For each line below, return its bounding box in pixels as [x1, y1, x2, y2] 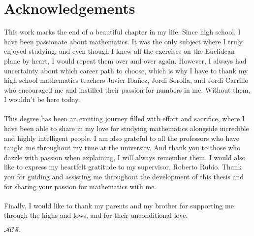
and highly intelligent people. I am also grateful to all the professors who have [4, 133, 239, 143]
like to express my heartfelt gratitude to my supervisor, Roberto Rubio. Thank [4, 162, 242, 172]
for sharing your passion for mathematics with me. [4, 181, 157, 191]
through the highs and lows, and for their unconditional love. [4, 210, 188, 220]
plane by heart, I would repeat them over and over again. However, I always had [4, 55, 247, 66]
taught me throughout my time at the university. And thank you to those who [4, 142, 241, 153]
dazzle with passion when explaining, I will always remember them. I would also [4, 152, 246, 162]
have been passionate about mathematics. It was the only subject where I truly [4, 36, 243, 46]
